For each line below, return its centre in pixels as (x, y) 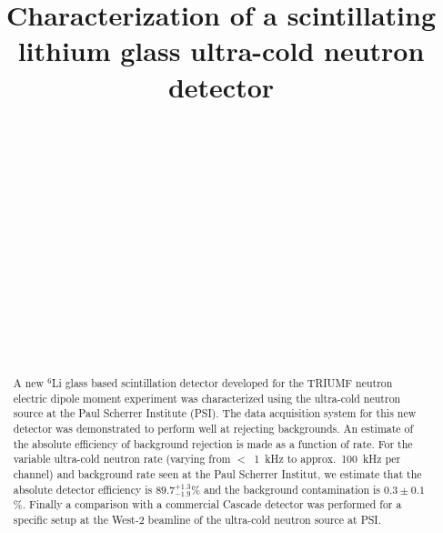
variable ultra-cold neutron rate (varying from (122, 459)
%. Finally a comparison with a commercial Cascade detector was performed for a (207, 504)
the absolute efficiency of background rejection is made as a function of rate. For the (213, 443)
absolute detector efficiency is (83, 489)
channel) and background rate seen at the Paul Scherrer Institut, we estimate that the (217, 473)
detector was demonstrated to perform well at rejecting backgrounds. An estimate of (213, 429)
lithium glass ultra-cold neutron (221, 51)
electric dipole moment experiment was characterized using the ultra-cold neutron (207, 398)
